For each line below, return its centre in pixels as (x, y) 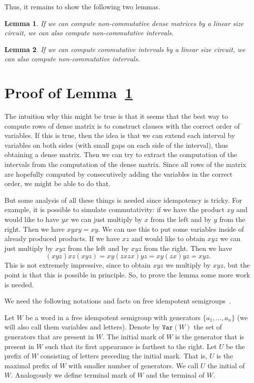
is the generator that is (210, 336)
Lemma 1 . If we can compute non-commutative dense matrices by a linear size (124, 23)
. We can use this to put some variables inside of (171, 229)
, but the (237, 265)
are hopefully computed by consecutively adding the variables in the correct (119, 174)
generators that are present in (49, 336)
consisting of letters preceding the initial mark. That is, (124, 356)
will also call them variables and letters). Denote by (82, 327)
